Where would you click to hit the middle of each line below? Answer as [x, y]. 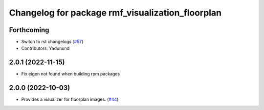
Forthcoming [29, 30]
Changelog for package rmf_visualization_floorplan [115, 13]
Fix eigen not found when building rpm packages [71, 74]
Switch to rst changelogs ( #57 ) [52, 42]
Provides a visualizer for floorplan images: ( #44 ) [70, 99]
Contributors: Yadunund [45, 48]
